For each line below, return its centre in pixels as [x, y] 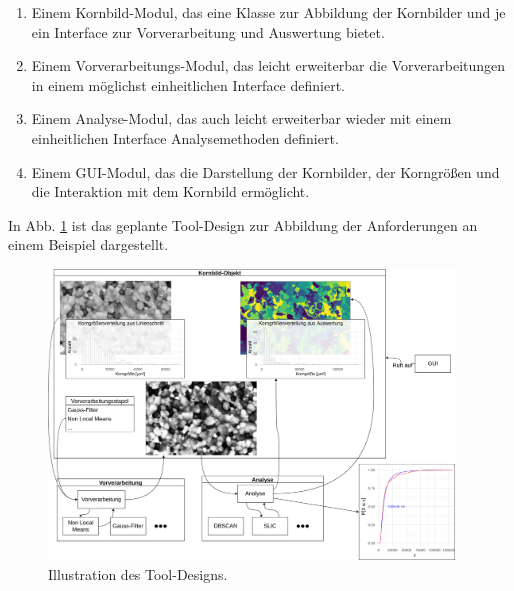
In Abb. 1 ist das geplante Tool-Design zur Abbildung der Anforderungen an [243, 224]
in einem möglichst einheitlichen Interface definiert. [188, 84]
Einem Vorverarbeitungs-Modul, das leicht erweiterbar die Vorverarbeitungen [268, 65]
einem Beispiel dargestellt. [88, 244]
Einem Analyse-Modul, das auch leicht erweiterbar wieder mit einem [241, 118]
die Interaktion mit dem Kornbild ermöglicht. [170, 191]
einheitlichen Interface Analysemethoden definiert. [185, 137]
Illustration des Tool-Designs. [138, 573]
